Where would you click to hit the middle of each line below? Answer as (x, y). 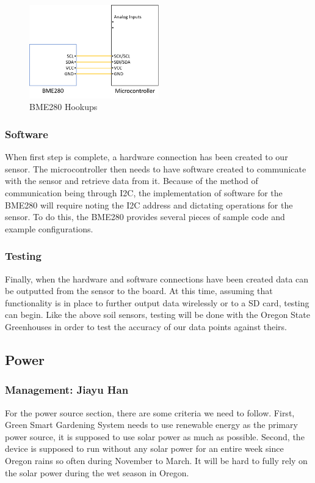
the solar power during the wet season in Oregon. (97, 472)
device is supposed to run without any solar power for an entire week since (144, 448)
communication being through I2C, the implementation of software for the (144, 192)
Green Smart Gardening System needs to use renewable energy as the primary (151, 425)
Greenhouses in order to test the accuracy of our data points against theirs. (146, 326)
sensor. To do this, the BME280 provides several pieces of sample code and (145, 217)
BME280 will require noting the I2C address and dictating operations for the (149, 205)
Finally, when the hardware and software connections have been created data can (157, 278)
